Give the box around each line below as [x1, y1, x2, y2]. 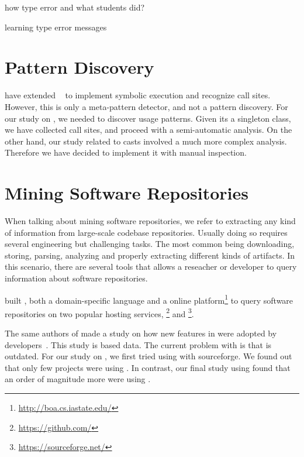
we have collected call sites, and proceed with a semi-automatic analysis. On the [5, 123, 292, 136]
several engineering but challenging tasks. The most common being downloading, [5, 238, 295, 250]
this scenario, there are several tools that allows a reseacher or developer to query [5, 260, 297, 273]
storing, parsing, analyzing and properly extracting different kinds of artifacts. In [5, 249, 295, 261]
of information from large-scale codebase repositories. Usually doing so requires [5, 226, 288, 238]
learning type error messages [5, 20, 107, 33]
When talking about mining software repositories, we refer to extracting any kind [5, 215, 296, 226]
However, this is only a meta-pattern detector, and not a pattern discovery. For [5, 100, 288, 112]
